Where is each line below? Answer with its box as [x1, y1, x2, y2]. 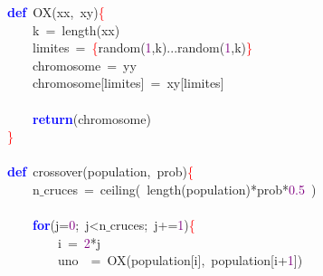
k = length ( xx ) [32, 20, 120, 39]
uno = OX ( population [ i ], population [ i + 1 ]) [57, 251, 303, 270]
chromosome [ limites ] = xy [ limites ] [32, 73, 224, 92]
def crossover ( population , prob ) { [7, 162, 194, 181]
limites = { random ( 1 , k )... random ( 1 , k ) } [32, 38, 252, 57]
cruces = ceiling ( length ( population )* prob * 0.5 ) [43, 179, 317, 198]
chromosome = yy [32, 55, 137, 74]
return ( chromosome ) [33, 109, 151, 128]
